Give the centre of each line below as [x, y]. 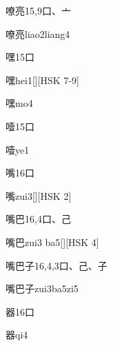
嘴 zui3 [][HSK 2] [39, 195]
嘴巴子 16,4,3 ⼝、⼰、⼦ [56, 265]
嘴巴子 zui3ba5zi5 [42, 288]
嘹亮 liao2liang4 [38, 33]
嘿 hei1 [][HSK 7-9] [42, 80]
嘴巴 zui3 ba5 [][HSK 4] [52, 242]
